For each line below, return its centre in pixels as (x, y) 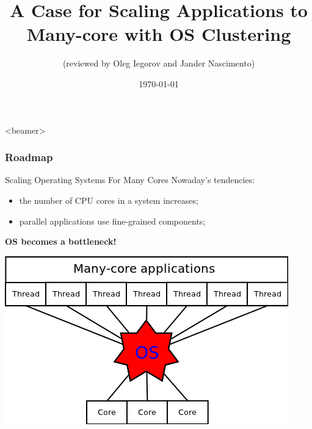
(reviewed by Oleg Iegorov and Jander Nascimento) (159, 63)
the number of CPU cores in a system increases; (109, 200)
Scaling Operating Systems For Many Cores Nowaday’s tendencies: (130, 180)
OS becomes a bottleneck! (61, 241)
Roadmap (29, 157)
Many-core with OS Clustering (159, 34)
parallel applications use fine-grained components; (112, 221)
